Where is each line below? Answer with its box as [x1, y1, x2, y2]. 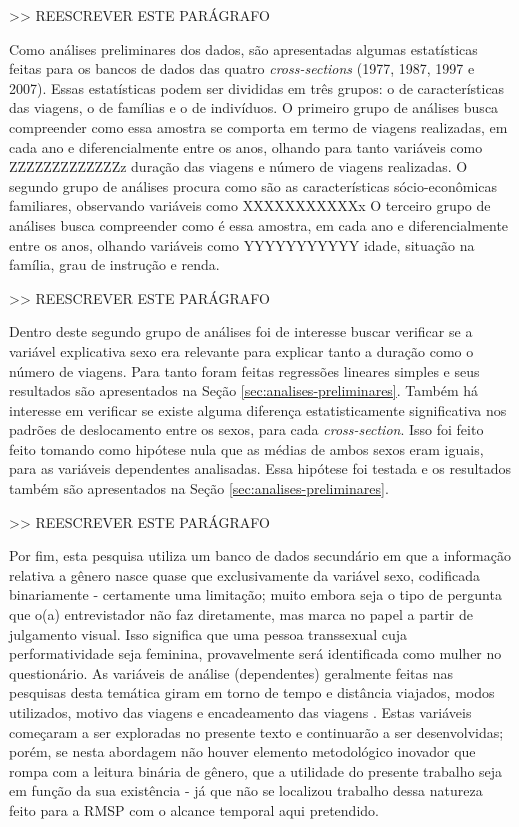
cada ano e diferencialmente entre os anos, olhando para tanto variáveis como [9, 136, 483, 157]
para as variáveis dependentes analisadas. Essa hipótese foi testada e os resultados [9, 458, 512, 479]
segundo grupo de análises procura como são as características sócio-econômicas [9, 175, 498, 196]
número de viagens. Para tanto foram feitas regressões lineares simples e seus [9, 360, 480, 381]
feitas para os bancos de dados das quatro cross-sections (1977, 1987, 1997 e [9, 58, 475, 79]
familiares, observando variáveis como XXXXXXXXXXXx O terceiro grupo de [9, 195, 491, 216]
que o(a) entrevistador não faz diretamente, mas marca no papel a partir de [9, 604, 473, 625]
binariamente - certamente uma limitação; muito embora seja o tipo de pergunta [9, 584, 502, 605]
